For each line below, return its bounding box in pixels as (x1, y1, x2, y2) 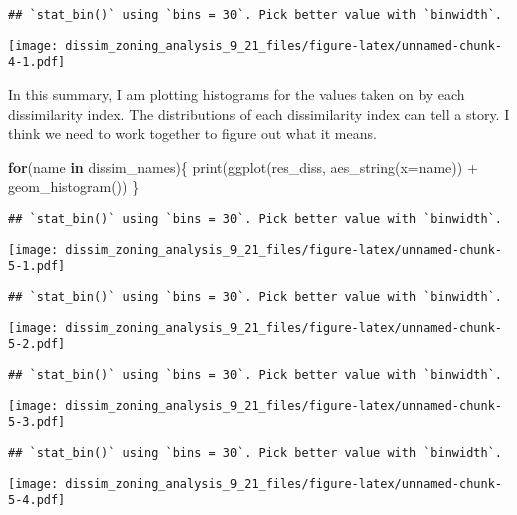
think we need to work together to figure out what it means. (8, 123, 377, 144)
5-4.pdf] (8, 493, 66, 508)
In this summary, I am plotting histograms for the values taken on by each (8, 83, 465, 104)
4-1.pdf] (8, 55, 66, 70)
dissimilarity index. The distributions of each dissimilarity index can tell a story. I (8, 103, 510, 124)
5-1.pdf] (8, 259, 66, 274)
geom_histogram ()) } (8, 176, 140, 197)
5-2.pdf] (8, 337, 66, 352)
